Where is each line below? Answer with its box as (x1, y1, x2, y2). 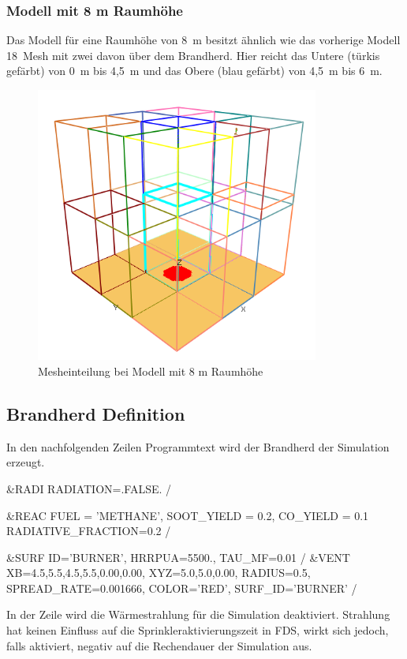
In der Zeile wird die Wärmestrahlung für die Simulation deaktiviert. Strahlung (6, 606, 390, 623)
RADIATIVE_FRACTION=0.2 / (6, 522, 171, 539)
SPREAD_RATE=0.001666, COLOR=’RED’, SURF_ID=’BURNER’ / (6, 579, 357, 596)
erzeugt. (6, 454, 45, 470)
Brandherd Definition (6, 401, 185, 425)
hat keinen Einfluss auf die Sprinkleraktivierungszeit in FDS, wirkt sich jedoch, (6, 622, 389, 638)
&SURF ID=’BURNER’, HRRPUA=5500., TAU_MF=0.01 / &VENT (6, 549, 350, 565)
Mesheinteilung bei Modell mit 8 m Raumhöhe (38, 362, 263, 379)
